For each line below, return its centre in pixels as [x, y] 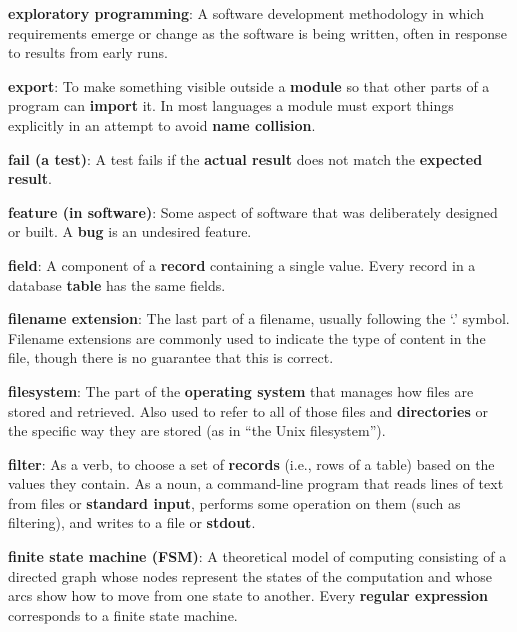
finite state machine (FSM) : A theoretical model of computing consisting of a [257, 556]
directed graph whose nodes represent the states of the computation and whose [250, 575]
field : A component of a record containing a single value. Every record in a [242, 264]
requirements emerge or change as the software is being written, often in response [257, 32]
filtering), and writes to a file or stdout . [132, 522]
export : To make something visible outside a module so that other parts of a [249, 85]
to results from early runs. [88, 52]
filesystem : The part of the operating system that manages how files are [241, 390]
